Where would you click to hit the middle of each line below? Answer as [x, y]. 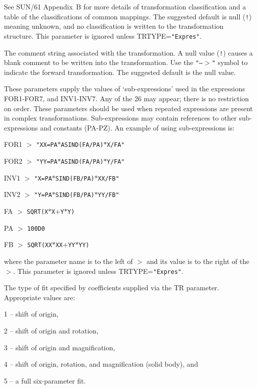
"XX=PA [47, 145]
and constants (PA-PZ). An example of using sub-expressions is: [137, 127]
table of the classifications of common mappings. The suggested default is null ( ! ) [128, 16]
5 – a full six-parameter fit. [45, 380]
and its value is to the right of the [198, 261]
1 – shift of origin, [31, 314]
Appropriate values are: [40, 297]
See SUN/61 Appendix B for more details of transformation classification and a [125, 6]
